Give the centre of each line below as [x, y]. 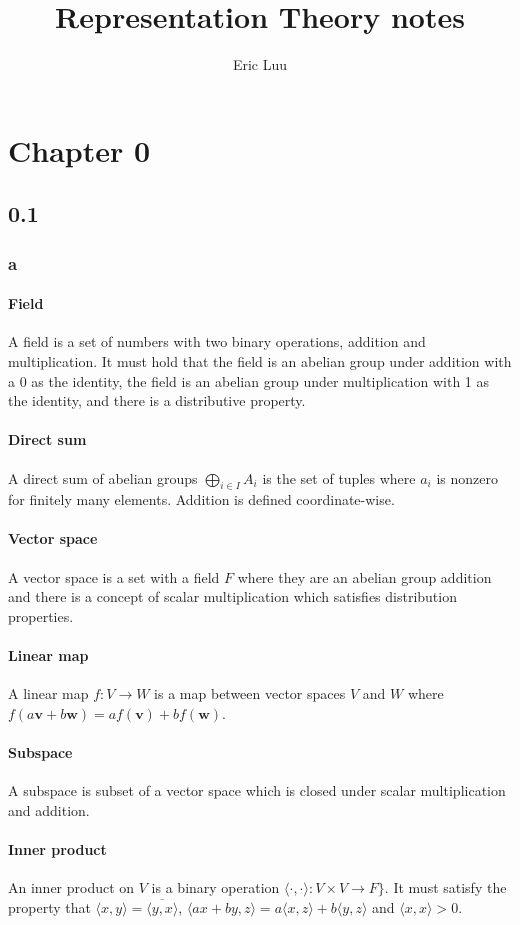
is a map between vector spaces [250, 693]
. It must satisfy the [445, 887]
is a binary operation [215, 887]
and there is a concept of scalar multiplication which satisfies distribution [232, 596]
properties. [41, 615]
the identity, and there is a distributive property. [157, 400]
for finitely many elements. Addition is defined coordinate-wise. [201, 499]
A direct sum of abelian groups [103, 477]
